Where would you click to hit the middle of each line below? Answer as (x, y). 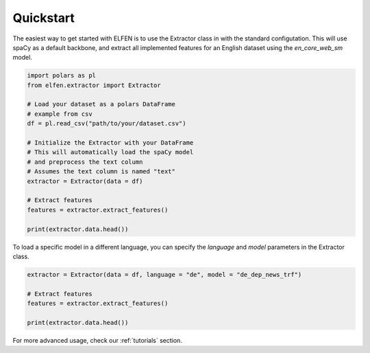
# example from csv (60, 114)
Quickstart (44, 18)
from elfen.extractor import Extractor (94, 85)
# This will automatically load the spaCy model (110, 152)
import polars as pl (61, 76)
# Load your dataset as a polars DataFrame (101, 104)
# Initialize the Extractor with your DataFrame (110, 143)
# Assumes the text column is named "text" (101, 172)
